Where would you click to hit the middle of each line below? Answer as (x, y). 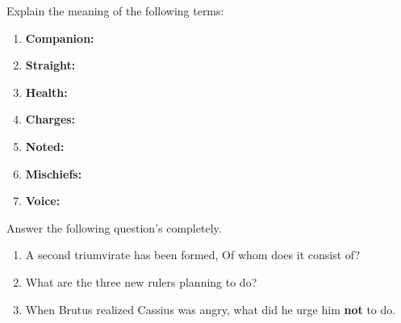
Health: (46, 92)
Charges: (50, 119)
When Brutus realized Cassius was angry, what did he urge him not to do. (211, 309)
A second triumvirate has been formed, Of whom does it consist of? (193, 255)
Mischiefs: (54, 173)
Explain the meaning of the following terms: (115, 10)
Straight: (50, 65)
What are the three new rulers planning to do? (141, 281)
